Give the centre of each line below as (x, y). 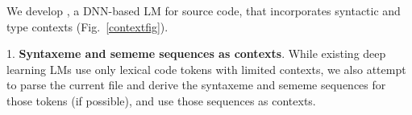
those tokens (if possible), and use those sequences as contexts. (161, 100)
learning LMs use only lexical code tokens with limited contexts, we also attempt (206, 69)
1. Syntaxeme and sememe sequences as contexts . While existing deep (196, 53)
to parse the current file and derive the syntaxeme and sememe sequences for (196, 85)
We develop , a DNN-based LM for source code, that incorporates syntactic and (204, 10)
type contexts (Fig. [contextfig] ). (87, 26)
